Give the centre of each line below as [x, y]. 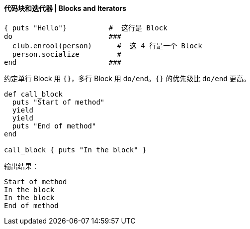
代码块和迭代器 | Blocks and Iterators [65, 8]
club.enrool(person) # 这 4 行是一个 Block [107, 46]
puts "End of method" [54, 126]
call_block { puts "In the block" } [75, 150]
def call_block [34, 94]
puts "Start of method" [58, 102]
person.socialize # [67, 54]
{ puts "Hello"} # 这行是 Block [86, 28]
